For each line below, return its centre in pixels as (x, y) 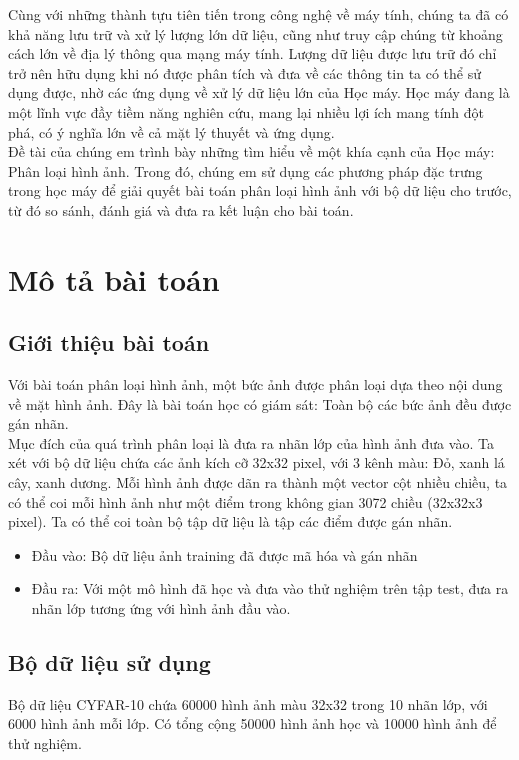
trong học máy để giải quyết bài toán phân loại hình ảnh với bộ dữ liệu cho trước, (260, 190)
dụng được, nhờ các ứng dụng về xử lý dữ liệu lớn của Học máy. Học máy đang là (259, 92)
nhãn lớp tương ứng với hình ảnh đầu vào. (161, 608)
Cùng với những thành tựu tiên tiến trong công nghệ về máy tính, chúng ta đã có (258, 14)
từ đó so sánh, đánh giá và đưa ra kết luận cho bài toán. (181, 209)
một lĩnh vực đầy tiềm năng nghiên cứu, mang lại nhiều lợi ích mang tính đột (246, 111)
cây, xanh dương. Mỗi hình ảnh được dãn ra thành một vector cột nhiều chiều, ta (258, 482)
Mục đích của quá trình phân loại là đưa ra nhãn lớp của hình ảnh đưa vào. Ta (251, 442)
